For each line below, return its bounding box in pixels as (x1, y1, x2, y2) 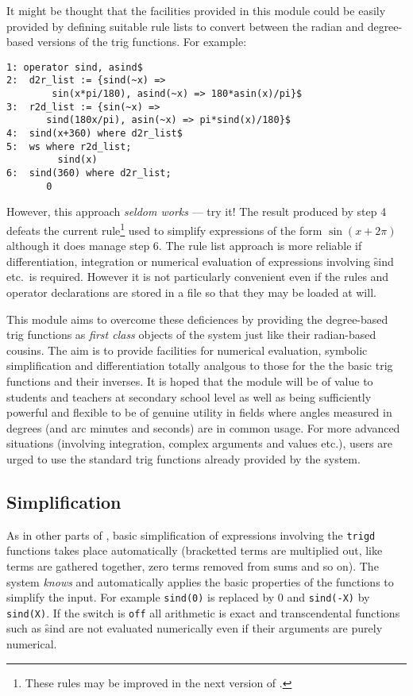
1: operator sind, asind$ (6, 61, 143, 73)
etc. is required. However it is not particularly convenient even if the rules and (6, 268, 389, 285)
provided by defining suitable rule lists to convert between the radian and (6, 17, 364, 34)
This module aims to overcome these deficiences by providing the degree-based (6, 310, 388, 327)
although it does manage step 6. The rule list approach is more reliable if (6, 237, 362, 254)
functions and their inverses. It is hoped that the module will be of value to (6, 372, 373, 389)
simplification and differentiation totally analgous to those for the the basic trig (6, 357, 393, 374)
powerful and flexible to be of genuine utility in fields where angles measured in (6, 404, 392, 421)
